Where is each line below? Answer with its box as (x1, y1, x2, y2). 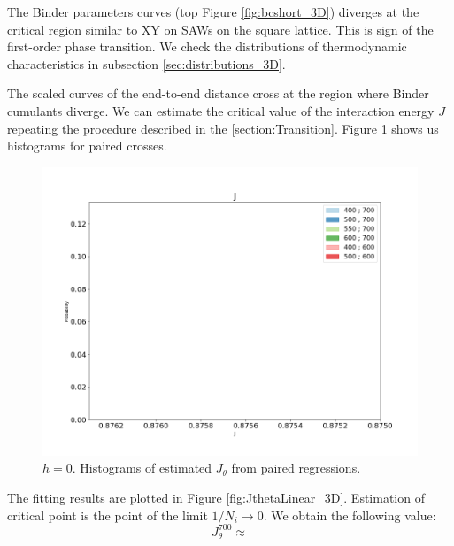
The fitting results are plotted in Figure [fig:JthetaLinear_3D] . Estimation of (7, 488, 425, 507)
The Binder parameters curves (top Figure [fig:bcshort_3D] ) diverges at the (7, 3, 419, 20)
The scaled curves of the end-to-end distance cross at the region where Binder (7, 84, 429, 103)
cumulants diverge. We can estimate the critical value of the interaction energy (7, 101, 435, 119)
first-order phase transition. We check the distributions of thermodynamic (7, 37, 407, 56)
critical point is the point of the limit (7, 505, 208, 524)
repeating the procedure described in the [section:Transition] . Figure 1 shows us (7, 119, 439, 137)
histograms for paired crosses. (7, 136, 167, 155)
